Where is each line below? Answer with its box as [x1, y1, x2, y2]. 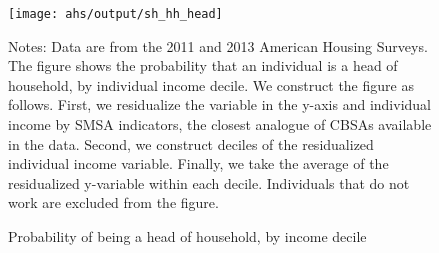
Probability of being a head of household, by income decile [8, 226, 367, 246]
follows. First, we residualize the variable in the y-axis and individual [8, 94, 431, 115]
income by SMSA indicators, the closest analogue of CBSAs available [8, 114, 432, 135]
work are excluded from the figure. [8, 192, 219, 213]
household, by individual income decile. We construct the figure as [8, 74, 414, 95]
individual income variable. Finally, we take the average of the [8, 153, 389, 174]
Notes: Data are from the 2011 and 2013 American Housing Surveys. [8, 35, 428, 56]
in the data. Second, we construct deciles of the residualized [8, 133, 374, 154]
